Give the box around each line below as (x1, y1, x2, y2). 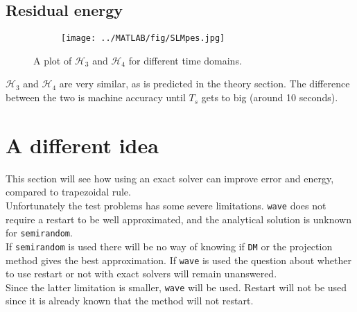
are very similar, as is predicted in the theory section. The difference (59, 76, 350, 91)
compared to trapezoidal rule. (6, 184, 131, 199)
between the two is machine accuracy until (6, 90, 186, 105)
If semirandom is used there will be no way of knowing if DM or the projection (6, 239, 333, 253)
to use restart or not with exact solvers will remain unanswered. (6, 266, 277, 281)
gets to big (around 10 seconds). (201, 90, 338, 105)
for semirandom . (6, 225, 73, 240)
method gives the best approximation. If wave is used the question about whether (6, 252, 351, 267)
